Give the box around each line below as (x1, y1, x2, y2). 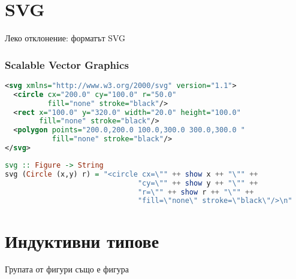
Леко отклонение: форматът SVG (5, 32, 126, 44)
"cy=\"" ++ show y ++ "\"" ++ (137, 178, 258, 187)
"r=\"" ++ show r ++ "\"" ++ (137, 187, 254, 196)
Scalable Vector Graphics (5, 57, 129, 72)
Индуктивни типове (5, 228, 159, 253)
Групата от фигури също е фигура (5, 263, 129, 275)
